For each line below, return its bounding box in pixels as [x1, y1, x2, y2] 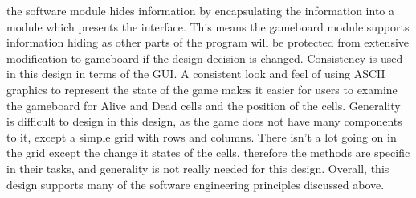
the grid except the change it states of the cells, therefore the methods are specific [6, 144, 410, 161]
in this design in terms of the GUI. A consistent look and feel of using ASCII [6, 65, 385, 82]
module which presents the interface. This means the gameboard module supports [6, 18, 410, 35]
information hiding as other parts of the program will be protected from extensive [6, 34, 410, 51]
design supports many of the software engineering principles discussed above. [6, 175, 385, 192]
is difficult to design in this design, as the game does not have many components [6, 113, 402, 130]
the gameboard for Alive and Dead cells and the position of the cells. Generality [6, 97, 401, 113]
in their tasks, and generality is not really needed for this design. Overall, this [6, 159, 389, 176]
